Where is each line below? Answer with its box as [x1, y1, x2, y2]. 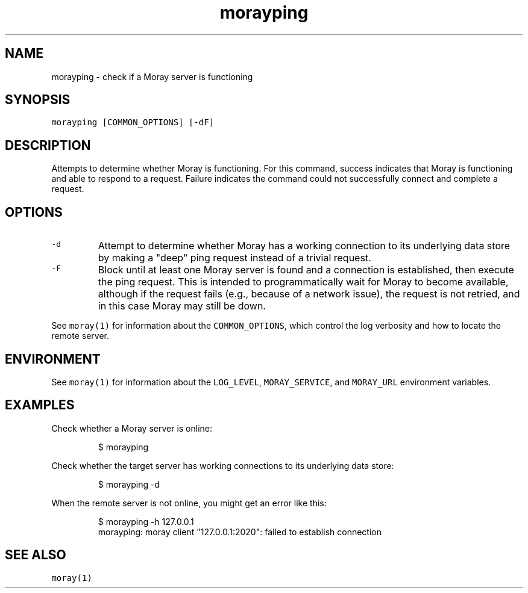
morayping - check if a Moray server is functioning [51, 71, 253, 82]
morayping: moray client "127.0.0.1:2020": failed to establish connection [98, 526, 382, 537]
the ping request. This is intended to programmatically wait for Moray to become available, [98, 276, 509, 288]
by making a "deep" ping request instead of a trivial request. [98, 252, 371, 264]
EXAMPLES [5, 397, 75, 413]
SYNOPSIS [5, 92, 71, 108]
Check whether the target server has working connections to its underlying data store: [51, 460, 394, 471]
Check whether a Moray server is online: [51, 423, 213, 433]
